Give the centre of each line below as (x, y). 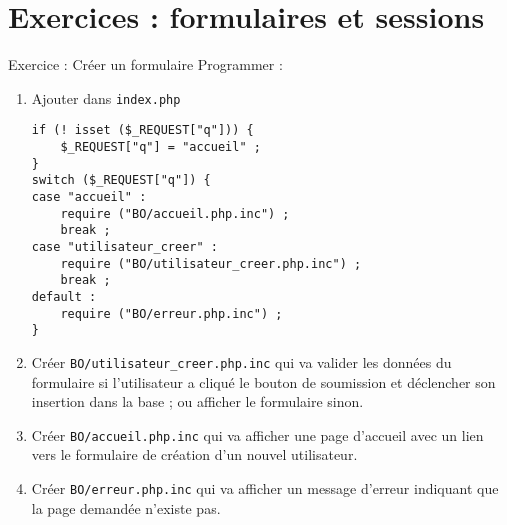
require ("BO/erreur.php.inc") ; (171, 313)
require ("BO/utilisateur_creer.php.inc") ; (211, 263)
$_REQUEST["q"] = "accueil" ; (160, 147)
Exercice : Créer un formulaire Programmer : (145, 64)
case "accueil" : (89, 197)
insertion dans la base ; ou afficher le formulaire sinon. (197, 401)
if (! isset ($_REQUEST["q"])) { (142, 130)
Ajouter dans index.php (106, 97)
